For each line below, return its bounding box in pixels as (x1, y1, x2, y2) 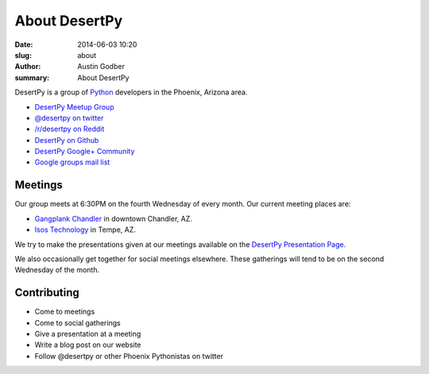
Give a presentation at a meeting (34, 330, 141, 338)
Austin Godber (77, 62, 125, 71)
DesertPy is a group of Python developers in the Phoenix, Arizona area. (14, 87, 248, 97)
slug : (14, 50, 32, 60)
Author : (14, 62, 41, 71)
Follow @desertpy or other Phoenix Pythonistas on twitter (34, 351, 224, 361)
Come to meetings (34, 307, 95, 317)
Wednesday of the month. (14, 265, 99, 275)
